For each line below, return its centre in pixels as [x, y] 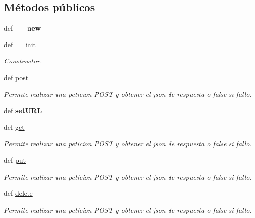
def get [14, 127]
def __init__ [25, 44]
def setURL [23, 110]
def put [15, 160]
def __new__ [28, 28]
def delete [18, 193]
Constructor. [23, 61]
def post [16, 77]
